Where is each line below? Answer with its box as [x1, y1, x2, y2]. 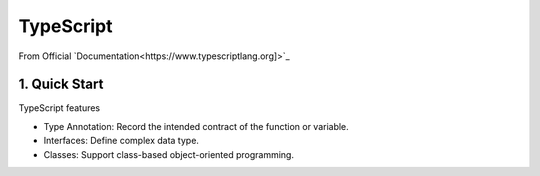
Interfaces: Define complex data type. [43, 135, 200, 147]
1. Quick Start [18, 76, 104, 93]
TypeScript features [18, 102, 101, 114]
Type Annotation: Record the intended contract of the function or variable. [43, 120, 349, 132]
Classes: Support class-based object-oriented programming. [43, 148, 295, 160]
